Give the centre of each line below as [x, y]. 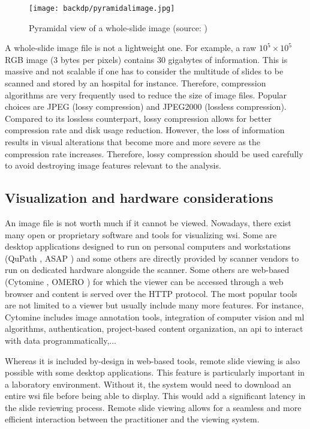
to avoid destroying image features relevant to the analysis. [113, 165]
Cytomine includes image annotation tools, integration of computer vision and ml [155, 316]
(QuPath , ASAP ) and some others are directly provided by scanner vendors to [152, 258]
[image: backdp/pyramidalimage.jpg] [102, 8]
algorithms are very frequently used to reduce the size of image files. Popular [146, 94]
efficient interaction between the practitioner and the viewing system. [132, 419]
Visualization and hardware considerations [139, 198]
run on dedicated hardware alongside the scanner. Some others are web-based [147, 270]
